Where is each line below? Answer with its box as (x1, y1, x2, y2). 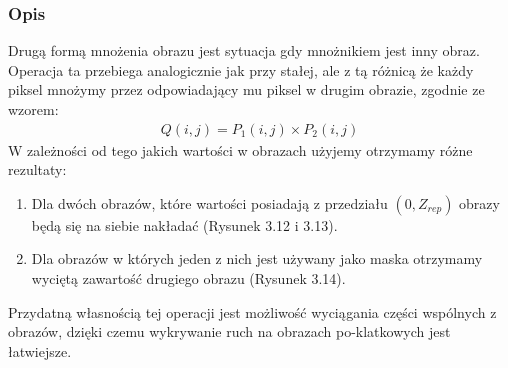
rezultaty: (8, 159, 67, 180)
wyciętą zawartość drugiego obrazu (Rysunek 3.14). (31, 268, 346, 288)
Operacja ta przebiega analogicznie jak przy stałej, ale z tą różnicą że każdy (8, 59, 474, 80)
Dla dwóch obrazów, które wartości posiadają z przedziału (31, 192, 388, 213)
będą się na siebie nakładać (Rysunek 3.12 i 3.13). (31, 214, 338, 235)
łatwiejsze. (8, 340, 72, 361)
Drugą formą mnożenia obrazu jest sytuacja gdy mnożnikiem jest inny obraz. (8, 40, 480, 61)
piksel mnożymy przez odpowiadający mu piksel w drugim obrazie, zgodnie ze (8, 79, 485, 100)
